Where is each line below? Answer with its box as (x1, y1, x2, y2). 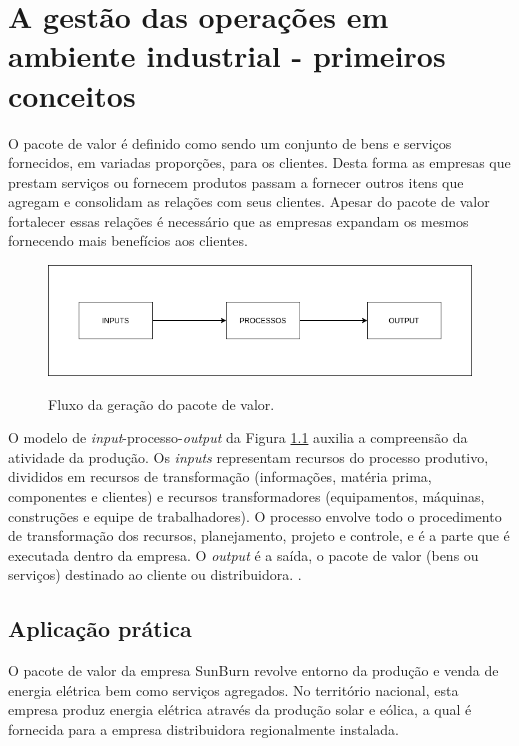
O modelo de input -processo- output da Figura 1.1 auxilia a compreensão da (8, 427, 468, 448)
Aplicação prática (8, 613, 192, 644)
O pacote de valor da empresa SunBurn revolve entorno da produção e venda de (8, 660, 499, 681)
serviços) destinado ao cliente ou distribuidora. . (8, 564, 302, 585)
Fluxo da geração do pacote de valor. (48, 393, 275, 414)
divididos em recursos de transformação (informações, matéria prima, (8, 466, 432, 487)
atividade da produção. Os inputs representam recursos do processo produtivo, (8, 446, 489, 467)
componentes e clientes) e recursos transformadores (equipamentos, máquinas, (8, 486, 485, 507)
